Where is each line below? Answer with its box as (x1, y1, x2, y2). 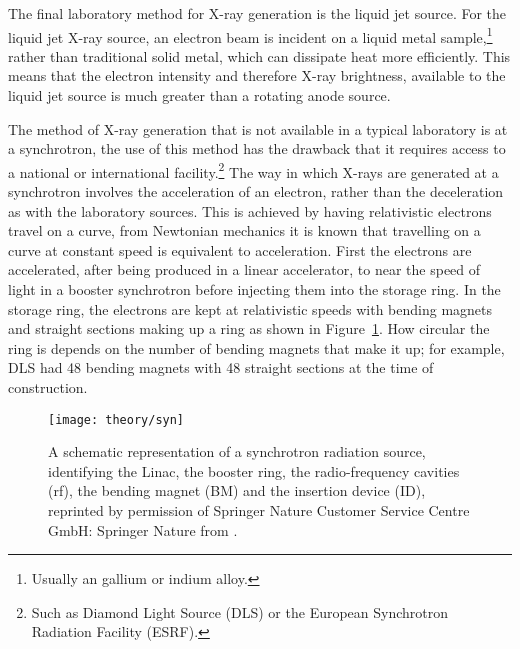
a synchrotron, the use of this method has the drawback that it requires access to (8, 138, 506, 159)
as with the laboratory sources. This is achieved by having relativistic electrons (8, 200, 492, 221)
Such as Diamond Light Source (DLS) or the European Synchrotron (31, 601, 449, 622)
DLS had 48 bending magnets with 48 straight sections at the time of (8, 357, 434, 378)
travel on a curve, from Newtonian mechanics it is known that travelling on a (8, 220, 481, 241)
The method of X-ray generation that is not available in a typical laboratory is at (8, 118, 508, 139)
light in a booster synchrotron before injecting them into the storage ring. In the (8, 279, 501, 300)
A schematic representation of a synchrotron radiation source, (48, 441, 426, 462)
